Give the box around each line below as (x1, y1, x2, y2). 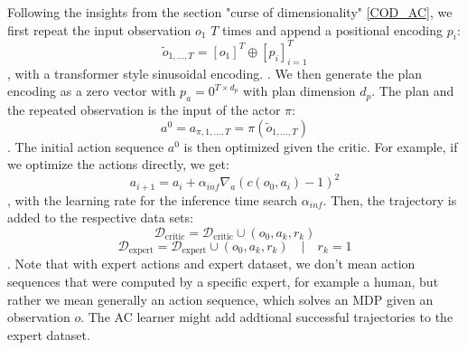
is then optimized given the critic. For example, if (183, 137, 458, 156)
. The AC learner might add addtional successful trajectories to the (80, 307, 453, 326)
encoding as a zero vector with (7, 81, 176, 100)
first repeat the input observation (7, 20, 191, 39)
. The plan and (371, 81, 454, 100)
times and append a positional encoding (221, 20, 443, 39)
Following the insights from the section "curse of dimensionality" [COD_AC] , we (7, 3, 453, 21)
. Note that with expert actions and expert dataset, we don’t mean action (7, 254, 416, 273)
